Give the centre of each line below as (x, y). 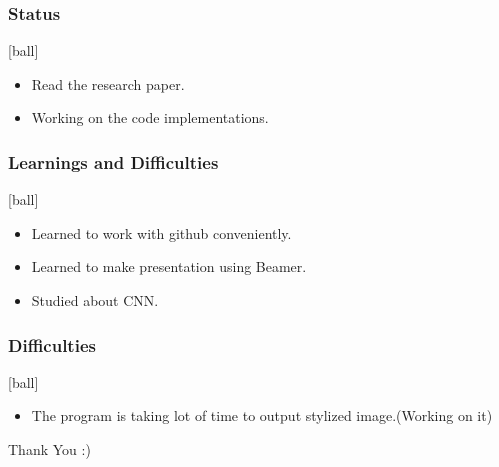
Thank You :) (49, 449)
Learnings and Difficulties (113, 161)
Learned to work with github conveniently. (161, 232)
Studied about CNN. (95, 300)
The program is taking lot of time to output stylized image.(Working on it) (262, 415)
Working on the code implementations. (150, 117)
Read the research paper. (108, 83)
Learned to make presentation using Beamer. (169, 266)
